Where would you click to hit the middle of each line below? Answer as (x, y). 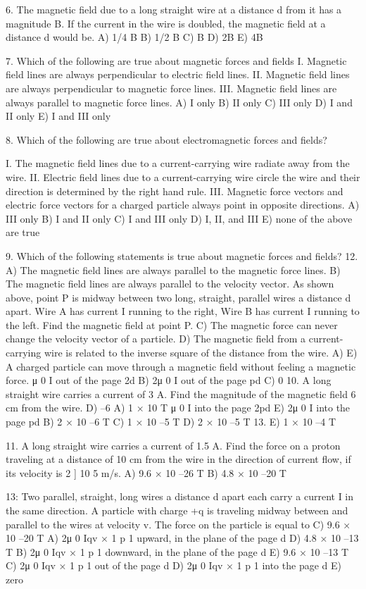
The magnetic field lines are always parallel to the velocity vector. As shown (170, 284)
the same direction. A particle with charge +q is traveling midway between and (177, 510)
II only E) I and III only (58, 116)
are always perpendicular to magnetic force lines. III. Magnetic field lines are (171, 88)
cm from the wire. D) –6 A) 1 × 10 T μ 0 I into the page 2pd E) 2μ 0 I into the (178, 408)
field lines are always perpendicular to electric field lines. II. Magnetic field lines (178, 74)
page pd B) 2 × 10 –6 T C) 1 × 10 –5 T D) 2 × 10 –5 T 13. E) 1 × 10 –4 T (171, 422)
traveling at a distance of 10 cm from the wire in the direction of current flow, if (178, 459)
